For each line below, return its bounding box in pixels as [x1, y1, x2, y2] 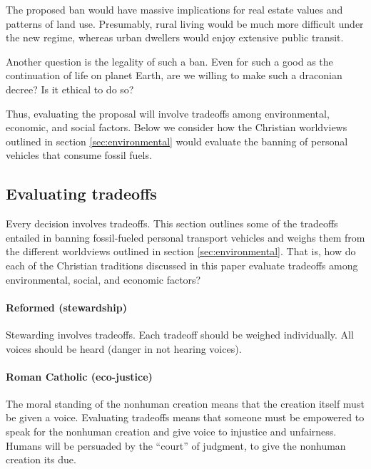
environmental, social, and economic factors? [6, 272, 201, 287]
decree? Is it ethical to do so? [6, 81, 134, 96]
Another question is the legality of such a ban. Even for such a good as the [6, 53, 333, 68]
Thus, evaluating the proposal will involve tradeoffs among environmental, [6, 105, 330, 120]
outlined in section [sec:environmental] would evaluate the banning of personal [6, 133, 348, 148]
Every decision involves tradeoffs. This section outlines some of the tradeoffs [6, 216, 338, 231]
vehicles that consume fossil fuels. [6, 148, 152, 163]
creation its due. [6, 452, 76, 467]
